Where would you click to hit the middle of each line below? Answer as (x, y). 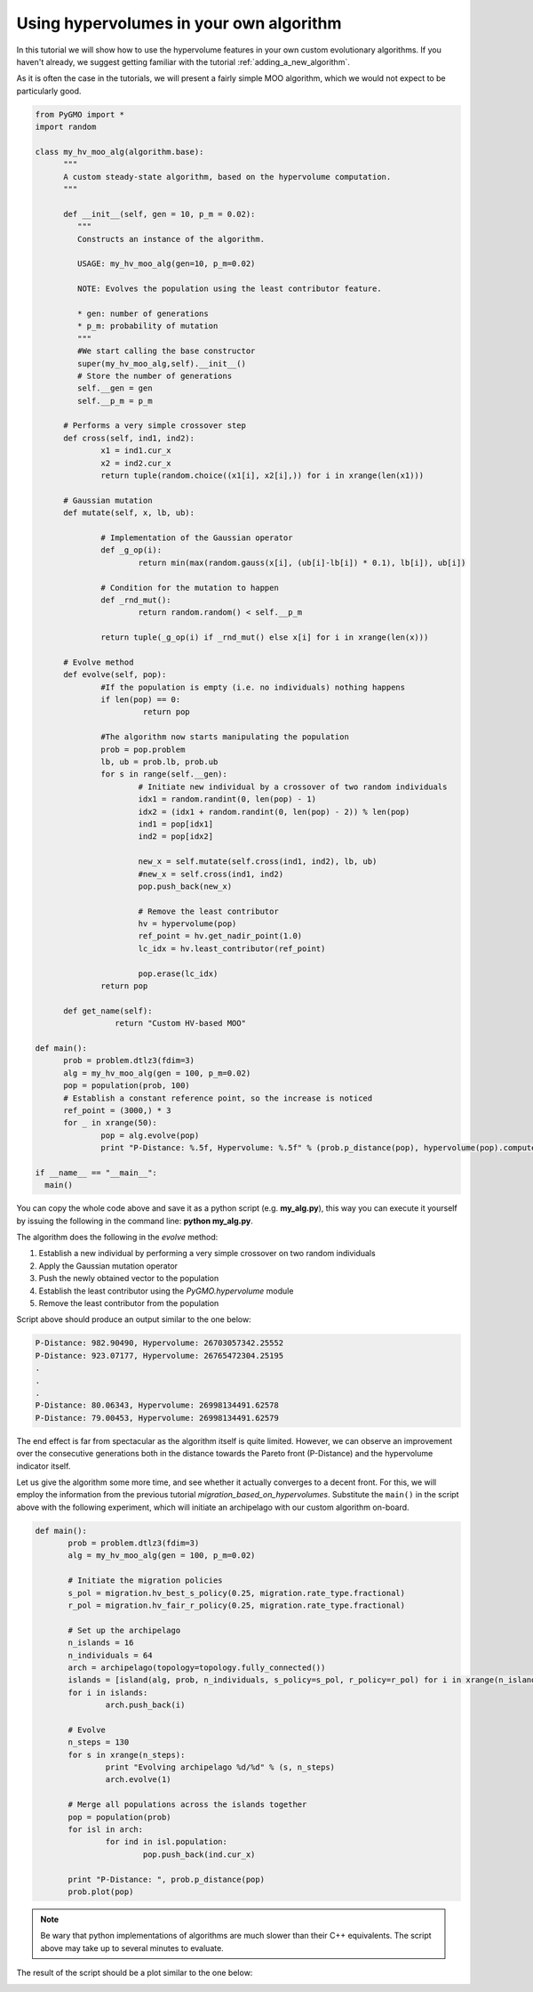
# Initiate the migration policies (145, 1581)
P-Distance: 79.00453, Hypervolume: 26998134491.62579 (157, 1418)
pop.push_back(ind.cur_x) (199, 1854)
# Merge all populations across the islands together (187, 1805)
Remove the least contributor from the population (129, 1303)
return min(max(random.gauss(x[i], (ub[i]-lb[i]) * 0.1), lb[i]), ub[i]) (302, 562)
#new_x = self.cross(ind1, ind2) (211, 874)
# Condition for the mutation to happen (190, 588)
